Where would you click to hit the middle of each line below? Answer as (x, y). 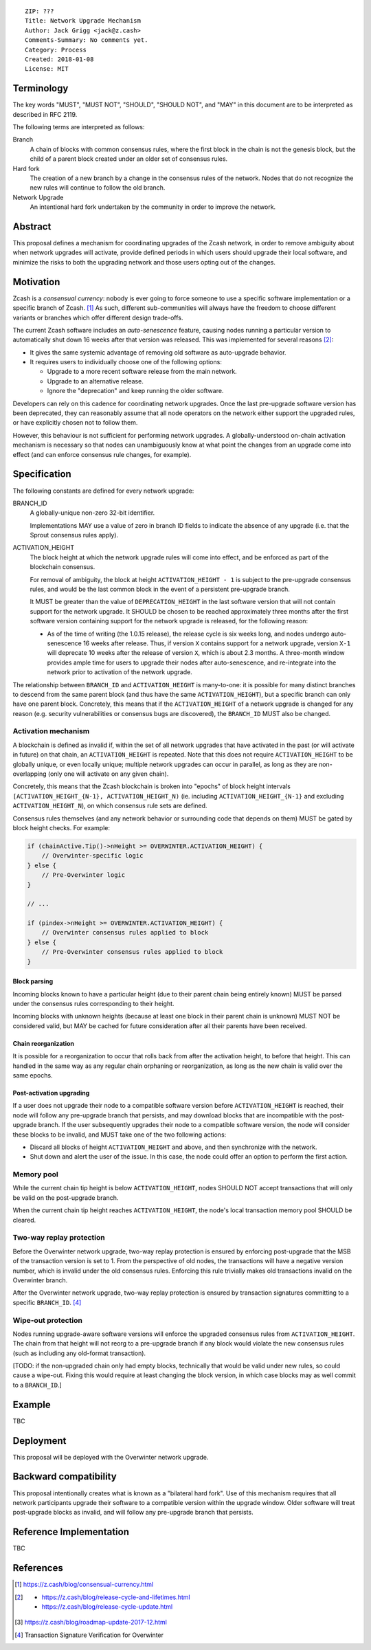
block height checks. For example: (61, 827)
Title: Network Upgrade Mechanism (83, 21)
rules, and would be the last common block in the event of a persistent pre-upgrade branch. (160, 589)
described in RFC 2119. (45, 114)
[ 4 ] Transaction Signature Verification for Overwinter (89, 1635)
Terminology (41, 88)
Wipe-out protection (47, 1320)
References (38, 1568)
